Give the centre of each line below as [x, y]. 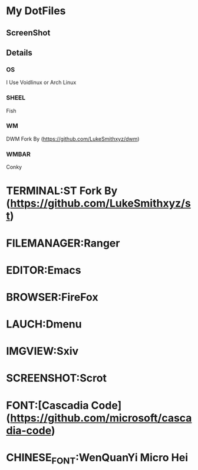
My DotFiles [36, 11]
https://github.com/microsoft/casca [101, 418]
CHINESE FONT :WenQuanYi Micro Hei [97, 458]
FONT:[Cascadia [47, 405]
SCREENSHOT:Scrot [57, 378]
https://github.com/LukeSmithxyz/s [101, 204]
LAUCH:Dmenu [44, 324]
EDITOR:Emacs [44, 270]
